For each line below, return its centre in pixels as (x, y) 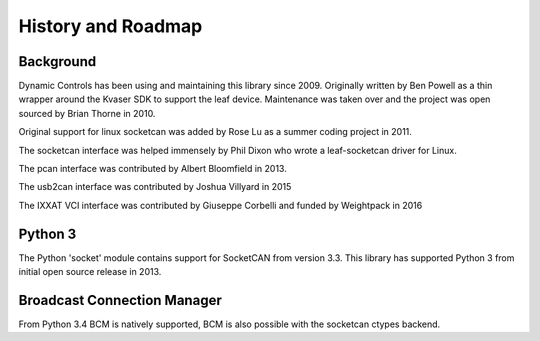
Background (57, 61)
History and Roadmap (110, 26)
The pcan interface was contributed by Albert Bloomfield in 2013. (152, 169)
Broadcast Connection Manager (120, 300)
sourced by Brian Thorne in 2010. (87, 113)
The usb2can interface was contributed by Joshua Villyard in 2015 (155, 187)
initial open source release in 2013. (90, 272)
